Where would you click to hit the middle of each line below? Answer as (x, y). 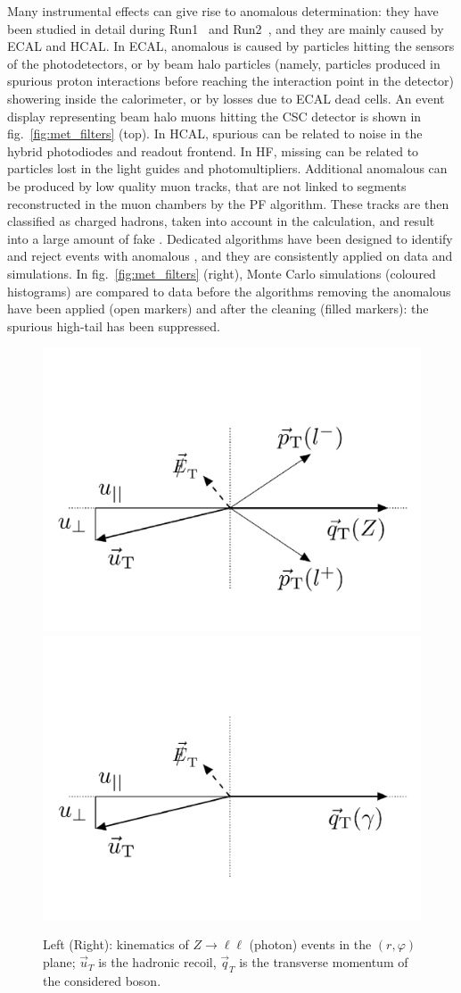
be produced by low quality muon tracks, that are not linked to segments (207, 185)
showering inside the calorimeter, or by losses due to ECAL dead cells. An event (226, 98)
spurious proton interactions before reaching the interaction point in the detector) (231, 81)
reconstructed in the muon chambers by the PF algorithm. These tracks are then (228, 203)
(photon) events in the (310, 944)
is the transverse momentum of (324, 962)
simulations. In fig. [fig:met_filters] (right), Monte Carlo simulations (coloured (222, 273)
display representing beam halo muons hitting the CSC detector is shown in (214, 116)
